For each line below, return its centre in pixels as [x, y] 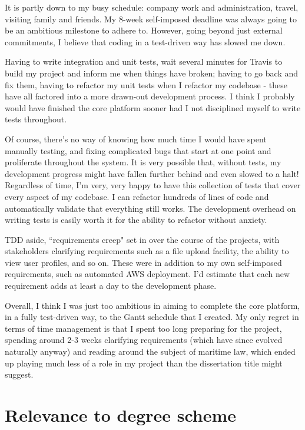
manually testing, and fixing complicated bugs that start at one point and [138, 150]
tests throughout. [36, 119]
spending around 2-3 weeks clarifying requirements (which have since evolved [144, 340]
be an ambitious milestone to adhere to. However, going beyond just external [144, 30]
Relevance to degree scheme [121, 415]
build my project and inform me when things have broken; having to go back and [152, 73]
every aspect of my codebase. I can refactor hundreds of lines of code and [137, 196]
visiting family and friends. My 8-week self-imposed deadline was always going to [151, 19]
